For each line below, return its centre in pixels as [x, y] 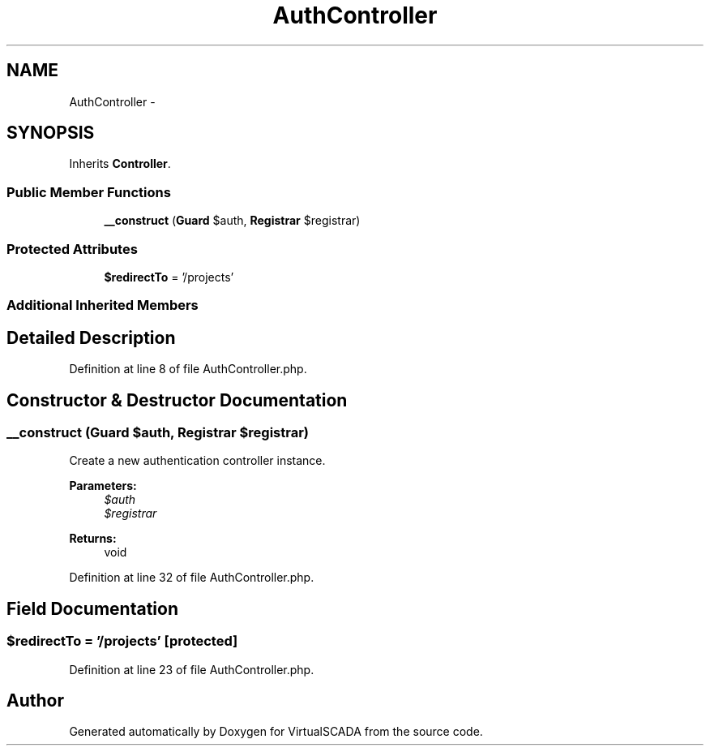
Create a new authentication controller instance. [197, 461]
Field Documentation [92, 608]
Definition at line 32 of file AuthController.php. [192, 578]
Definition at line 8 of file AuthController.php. [188, 369]
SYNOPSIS [51, 133]
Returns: [93, 539]
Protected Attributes [72, 249]
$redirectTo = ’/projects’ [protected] [122, 641]
